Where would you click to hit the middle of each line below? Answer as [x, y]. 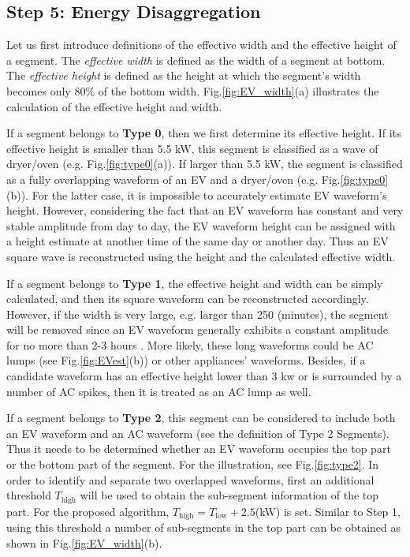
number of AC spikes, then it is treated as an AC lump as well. [159, 391]
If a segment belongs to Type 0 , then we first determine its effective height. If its [204, 133]
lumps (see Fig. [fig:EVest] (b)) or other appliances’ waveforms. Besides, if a [186, 360]
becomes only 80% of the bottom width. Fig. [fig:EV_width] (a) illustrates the [193, 90]
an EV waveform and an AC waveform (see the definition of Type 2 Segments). [198, 433]
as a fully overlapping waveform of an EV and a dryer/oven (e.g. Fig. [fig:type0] [198, 179]
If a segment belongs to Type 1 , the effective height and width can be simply [195, 283]
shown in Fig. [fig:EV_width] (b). [84, 542]
